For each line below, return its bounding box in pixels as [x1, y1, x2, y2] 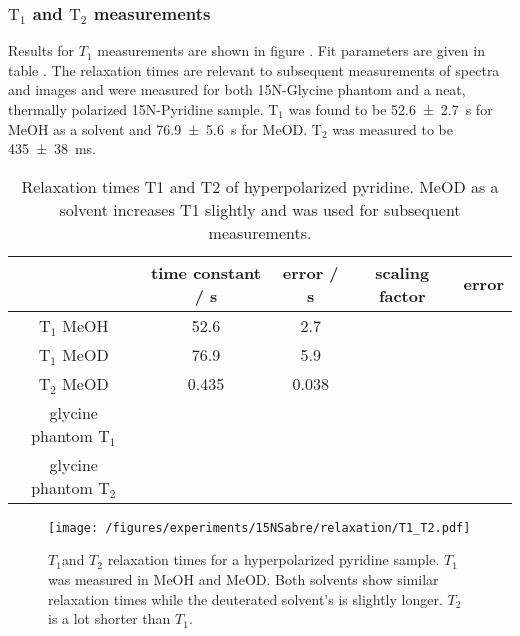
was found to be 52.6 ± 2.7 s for [288, 99, 493, 119]
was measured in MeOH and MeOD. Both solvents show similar [48, 569, 439, 590]
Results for [8, 40, 75, 61]
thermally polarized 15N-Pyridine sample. [8, 99, 264, 119]
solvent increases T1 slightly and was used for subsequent [59, 197, 461, 221]
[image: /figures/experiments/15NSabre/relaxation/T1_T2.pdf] [48, 520, 471, 535]
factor [378, 283, 426, 307]
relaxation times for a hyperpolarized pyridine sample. [107, 549, 440, 570]
